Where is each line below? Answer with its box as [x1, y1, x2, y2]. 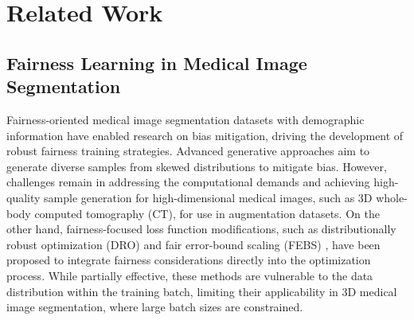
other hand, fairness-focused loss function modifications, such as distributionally [6, 220, 396, 237]
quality [6, 189, 41, 205]
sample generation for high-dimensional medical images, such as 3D [44, 189, 373, 205]
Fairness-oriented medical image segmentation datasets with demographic [6, 111, 365, 127]
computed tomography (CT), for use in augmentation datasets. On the [34, 205, 380, 221]
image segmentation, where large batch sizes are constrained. [6, 299, 303, 315]
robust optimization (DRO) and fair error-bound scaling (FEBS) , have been [6, 236, 381, 252]
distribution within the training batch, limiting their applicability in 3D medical [6, 283, 397, 299]
